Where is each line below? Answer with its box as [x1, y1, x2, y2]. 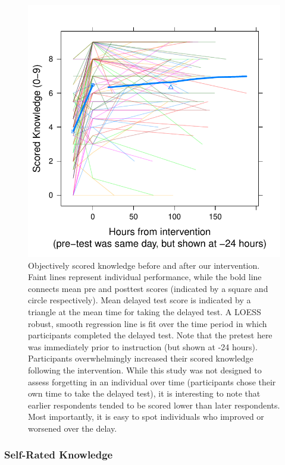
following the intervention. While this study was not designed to [28, 363, 262, 376]
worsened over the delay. [28, 422, 117, 434]
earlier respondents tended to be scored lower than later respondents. [28, 398, 280, 411]
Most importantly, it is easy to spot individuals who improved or [28, 410, 264, 423]
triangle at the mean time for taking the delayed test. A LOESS [28, 305, 261, 318]
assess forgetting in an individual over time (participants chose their [28, 375, 276, 388]
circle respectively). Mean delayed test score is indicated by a [28, 294, 251, 306]
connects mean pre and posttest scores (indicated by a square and [28, 282, 268, 294]
